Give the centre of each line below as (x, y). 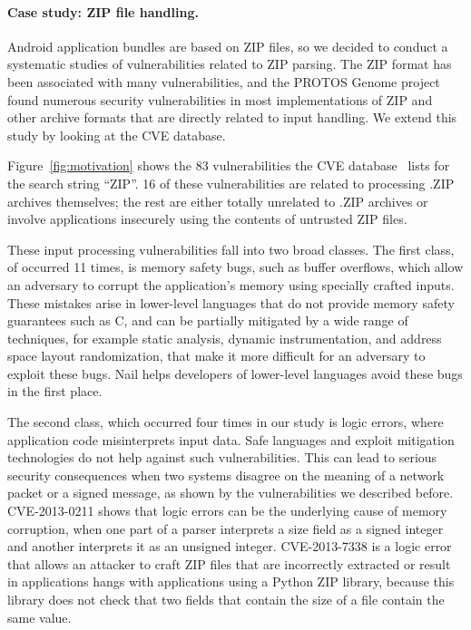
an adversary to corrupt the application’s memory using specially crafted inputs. (231, 284)
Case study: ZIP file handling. (103, 11)
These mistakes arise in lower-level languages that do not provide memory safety (231, 302)
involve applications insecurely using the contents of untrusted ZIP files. (207, 219)
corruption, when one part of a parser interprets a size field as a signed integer (226, 528)
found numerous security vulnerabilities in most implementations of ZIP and (220, 99)
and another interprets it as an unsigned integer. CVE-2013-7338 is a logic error (230, 546)
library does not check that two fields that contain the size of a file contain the (226, 600)
